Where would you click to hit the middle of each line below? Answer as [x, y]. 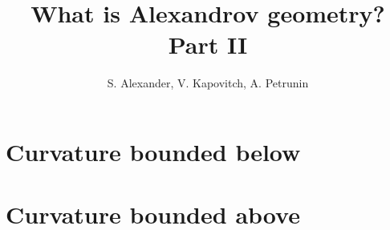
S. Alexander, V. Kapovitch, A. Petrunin [208, 83]
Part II [208, 44]
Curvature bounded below [153, 151]
